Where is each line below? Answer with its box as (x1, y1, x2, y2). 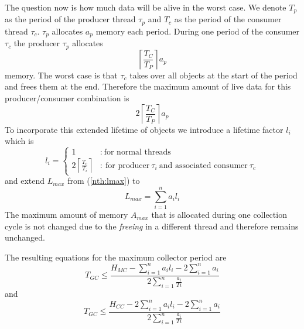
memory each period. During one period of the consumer (95, 25, 300, 37)
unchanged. (5, 231, 45, 244)
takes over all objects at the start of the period (129, 68, 298, 81)
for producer (105, 161, 150, 170)
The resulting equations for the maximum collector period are (5, 251, 227, 263)
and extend (5, 174, 45, 187)
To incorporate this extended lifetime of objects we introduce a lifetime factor (5, 123, 283, 135)
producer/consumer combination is (5, 92, 129, 104)
